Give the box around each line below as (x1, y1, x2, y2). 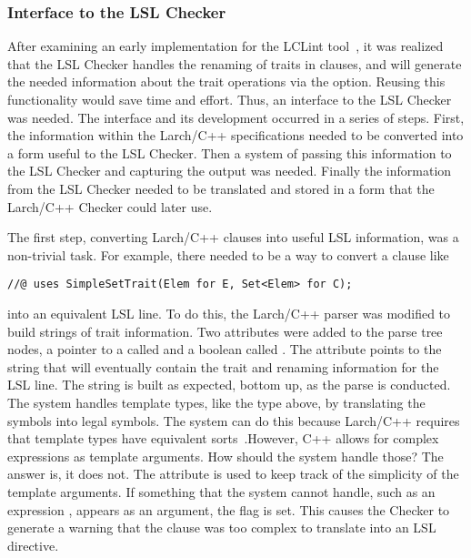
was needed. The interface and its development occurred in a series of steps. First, (7, 107, 465, 127)
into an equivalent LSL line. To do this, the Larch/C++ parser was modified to (7, 304, 451, 322)
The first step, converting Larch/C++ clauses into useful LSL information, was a (7, 228, 459, 247)
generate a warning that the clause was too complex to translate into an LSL (7, 518, 436, 537)
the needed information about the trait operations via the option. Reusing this (7, 72, 446, 91)
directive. (7, 535, 59, 554)
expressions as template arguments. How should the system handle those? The (7, 446, 444, 465)
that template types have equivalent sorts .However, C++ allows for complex (7, 429, 439, 448)
